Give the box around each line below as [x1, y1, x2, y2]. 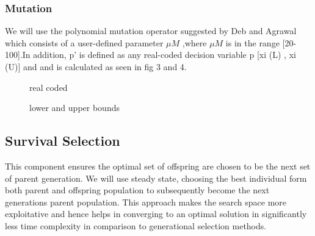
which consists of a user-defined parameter [5, 36, 164, 49]
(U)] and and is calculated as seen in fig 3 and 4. [5, 60, 187, 73]
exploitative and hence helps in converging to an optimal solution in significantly [5, 207, 307, 220]
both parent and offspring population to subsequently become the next [5, 184, 270, 196]
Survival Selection [5, 131, 120, 150]
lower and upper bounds [29, 101, 120, 114]
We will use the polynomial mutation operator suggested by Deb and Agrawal [5, 24, 297, 37]
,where [182, 36, 207, 49]
